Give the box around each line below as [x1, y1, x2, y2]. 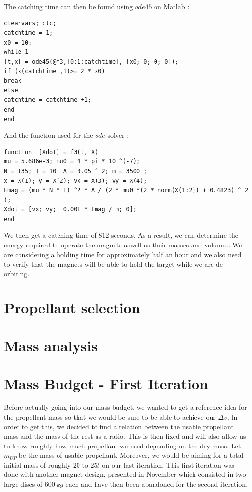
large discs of [4, 479, 43, 489]
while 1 [4, 48, 29, 56]
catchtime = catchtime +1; [4, 96, 91, 104]
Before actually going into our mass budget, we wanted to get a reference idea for [4, 402, 247, 412]
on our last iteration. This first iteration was [102, 459, 234, 470]
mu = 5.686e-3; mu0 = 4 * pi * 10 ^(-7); [4, 158, 140, 165]
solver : [107, 130, 129, 140]
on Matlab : [154, 1, 190, 11]
